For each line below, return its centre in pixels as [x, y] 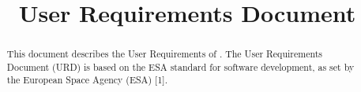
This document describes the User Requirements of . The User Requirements [165, 54]
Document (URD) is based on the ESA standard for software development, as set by [180, 66]
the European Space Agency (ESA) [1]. [87, 80]
